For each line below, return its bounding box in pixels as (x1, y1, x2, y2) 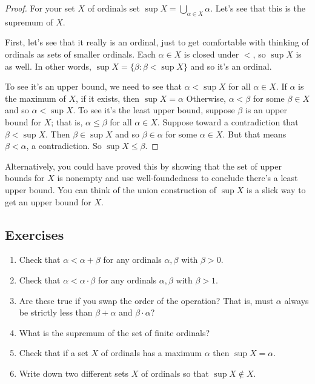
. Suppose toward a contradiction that (157, 115, 299, 128)
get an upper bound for (5, 195, 91, 208)
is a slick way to (246, 183, 306, 196)
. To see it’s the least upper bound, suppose (73, 104, 235, 116)
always (284, 294, 309, 306)
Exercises (5, 225, 64, 243)
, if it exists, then (75, 91, 140, 104)
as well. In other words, (5, 59, 91, 72)
